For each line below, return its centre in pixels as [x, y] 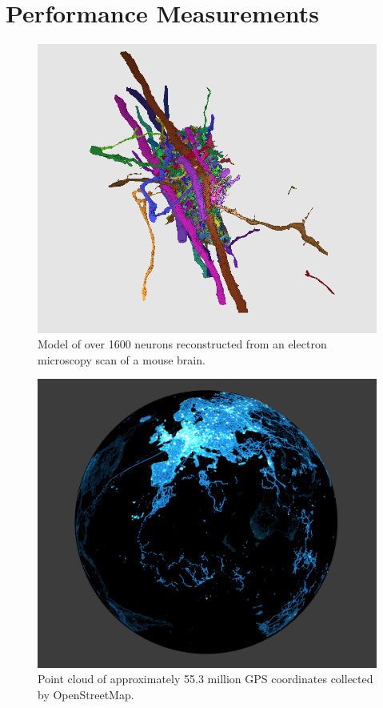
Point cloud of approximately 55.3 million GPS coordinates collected [205, 679]
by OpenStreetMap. [86, 694]
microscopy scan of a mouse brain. [122, 359]
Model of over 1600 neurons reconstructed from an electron [182, 344]
